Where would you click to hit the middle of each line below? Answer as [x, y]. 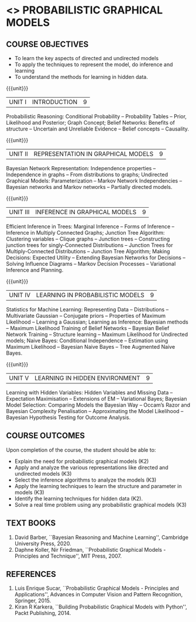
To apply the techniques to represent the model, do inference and [94, 64]
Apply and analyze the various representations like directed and [91, 467]
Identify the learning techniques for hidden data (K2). [79, 499]
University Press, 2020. [43, 543]
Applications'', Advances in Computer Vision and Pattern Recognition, [99, 594]
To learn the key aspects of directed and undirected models [87, 58]
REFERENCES [31, 574]
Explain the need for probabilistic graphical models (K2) [82, 461]
